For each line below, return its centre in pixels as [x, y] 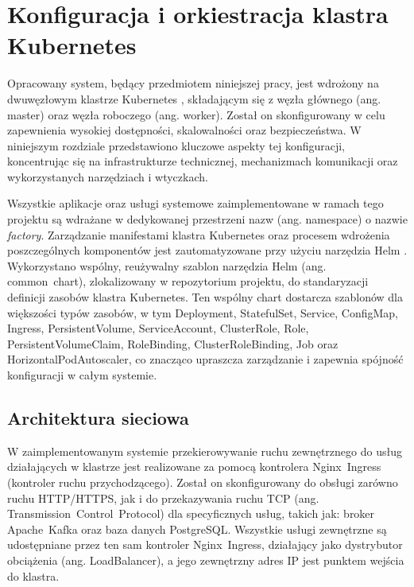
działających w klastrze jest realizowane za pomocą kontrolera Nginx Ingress [194, 466]
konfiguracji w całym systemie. [82, 375]
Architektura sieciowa [98, 417]
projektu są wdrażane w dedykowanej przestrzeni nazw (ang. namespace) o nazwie [207, 219]
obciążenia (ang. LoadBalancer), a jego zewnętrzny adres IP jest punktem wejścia [206, 560]
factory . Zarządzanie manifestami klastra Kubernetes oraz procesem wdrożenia [199, 234]
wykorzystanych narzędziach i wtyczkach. [108, 176]
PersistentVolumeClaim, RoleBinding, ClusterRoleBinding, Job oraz [173, 343]
